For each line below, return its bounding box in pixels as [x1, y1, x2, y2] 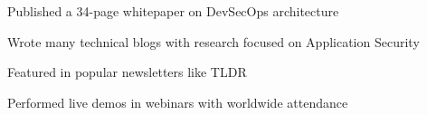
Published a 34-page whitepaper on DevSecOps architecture [7, 2, 339, 20]
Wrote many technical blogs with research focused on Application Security [7, 32, 420, 51]
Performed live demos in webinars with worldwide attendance [7, 92, 348, 111]
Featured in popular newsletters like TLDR [7, 62, 247, 81]
